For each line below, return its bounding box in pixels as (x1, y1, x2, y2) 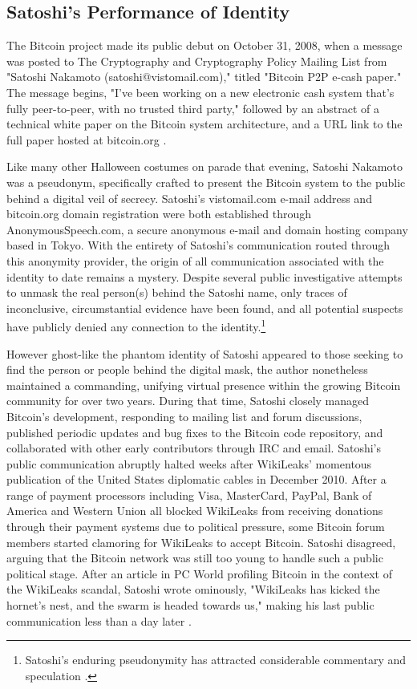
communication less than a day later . (6, 612, 192, 629)
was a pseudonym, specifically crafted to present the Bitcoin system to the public (6, 173, 406, 190)
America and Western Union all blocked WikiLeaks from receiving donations (6, 502, 383, 519)
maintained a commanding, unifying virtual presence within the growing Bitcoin (6, 376, 401, 393)
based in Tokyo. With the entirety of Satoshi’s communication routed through (6, 237, 390, 253)
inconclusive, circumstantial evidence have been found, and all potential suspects (6, 299, 403, 316)
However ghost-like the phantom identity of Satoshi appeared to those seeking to (6, 345, 403, 362)
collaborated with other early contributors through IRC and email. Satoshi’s (6, 440, 381, 456)
